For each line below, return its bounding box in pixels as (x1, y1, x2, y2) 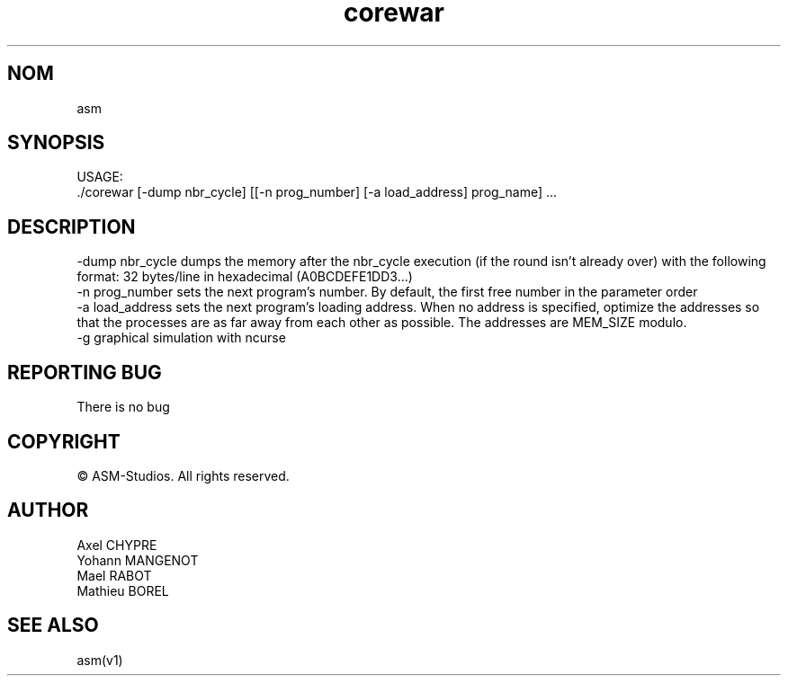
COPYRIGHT (7, 430, 121, 453)
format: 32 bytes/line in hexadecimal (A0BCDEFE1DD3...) (76, 269, 413, 285)
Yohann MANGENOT (76, 552, 199, 568)
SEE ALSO (7, 614, 99, 637)
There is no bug (76, 399, 170, 415)
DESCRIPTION (7, 215, 136, 238)
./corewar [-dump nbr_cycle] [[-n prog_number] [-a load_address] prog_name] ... (76, 184, 558, 200)
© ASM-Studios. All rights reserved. (76, 467, 290, 483)
